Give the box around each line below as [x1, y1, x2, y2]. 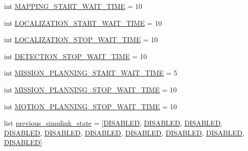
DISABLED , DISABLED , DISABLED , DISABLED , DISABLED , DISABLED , [4, 127, 245, 138]
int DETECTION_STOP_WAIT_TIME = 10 [4, 51, 147, 61]
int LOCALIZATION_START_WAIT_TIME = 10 [4, 17, 162, 28]
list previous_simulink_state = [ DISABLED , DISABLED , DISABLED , [4, 118, 223, 128]
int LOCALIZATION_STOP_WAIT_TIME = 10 [4, 34, 158, 45]
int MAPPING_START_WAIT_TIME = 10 [4, 1, 142, 11]
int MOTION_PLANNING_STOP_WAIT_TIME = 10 [4, 101, 177, 111]
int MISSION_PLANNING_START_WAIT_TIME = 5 [4, 68, 178, 78]
